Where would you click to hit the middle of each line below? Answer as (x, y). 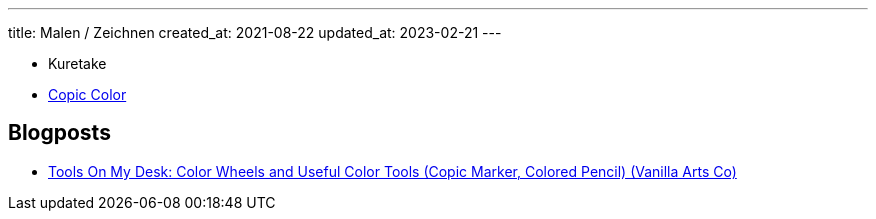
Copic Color (87, 94)
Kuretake (77, 63)
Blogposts (59, 133)
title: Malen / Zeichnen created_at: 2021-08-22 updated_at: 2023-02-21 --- (255, 32)
